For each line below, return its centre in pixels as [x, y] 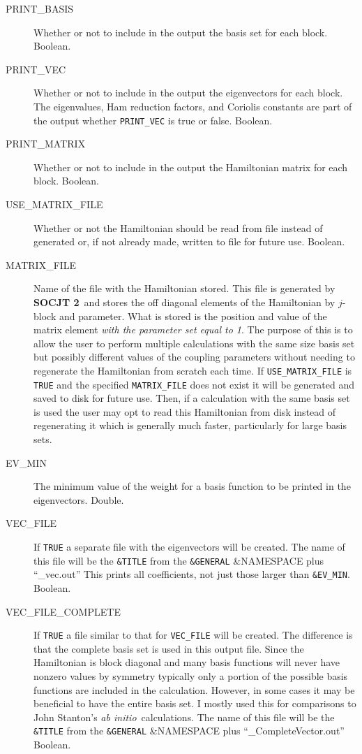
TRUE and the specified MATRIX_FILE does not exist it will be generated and [194, 384]
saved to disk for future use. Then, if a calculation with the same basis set [192, 398]
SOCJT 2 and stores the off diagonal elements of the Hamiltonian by [184, 302]
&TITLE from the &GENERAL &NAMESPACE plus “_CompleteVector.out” [189, 731]
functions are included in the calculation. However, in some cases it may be [194, 689]
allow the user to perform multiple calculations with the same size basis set [194, 343]
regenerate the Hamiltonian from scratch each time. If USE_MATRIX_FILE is [193, 370]
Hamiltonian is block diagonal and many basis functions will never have [187, 662]
